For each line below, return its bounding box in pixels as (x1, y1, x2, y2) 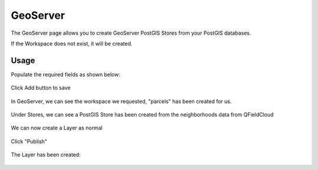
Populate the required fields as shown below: (11, 71, 121, 78)
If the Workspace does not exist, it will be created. (11, 40, 132, 47)
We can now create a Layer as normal (11, 124, 103, 132)
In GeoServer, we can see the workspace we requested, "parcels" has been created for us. (11, 98, 232, 105)
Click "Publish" (11, 138, 47, 145)
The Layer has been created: (11, 151, 81, 158)
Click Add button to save (11, 84, 71, 91)
